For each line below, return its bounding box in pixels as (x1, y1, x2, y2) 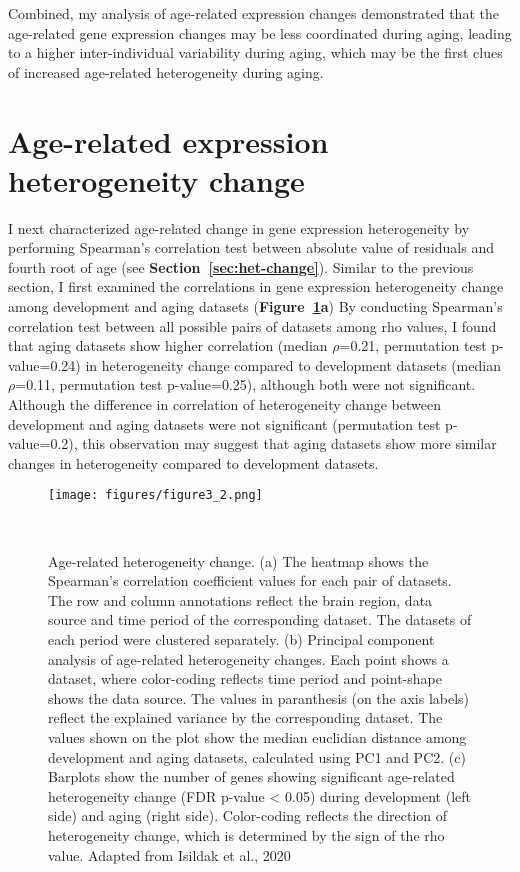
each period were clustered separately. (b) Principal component (48, 629, 435, 650)
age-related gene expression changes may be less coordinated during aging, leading (8, 22, 512, 43)
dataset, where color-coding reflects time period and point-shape (48, 668, 442, 689)
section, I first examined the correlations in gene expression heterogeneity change (8, 276, 504, 297)
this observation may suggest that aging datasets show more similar (82, 433, 497, 454)
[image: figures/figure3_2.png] (48, 488, 263, 503)
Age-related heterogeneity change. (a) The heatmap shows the (48, 550, 429, 571)
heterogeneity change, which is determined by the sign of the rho (48, 824, 445, 845)
